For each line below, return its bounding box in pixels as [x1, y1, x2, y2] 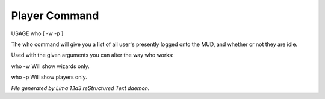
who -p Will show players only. [11, 73, 87, 81]
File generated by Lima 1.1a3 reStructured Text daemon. [11, 84, 150, 92]
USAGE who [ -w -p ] [11, 30, 64, 37]
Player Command [11, 9, 99, 22]
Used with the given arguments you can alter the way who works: [11, 51, 174, 59]
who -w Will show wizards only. [11, 63, 90, 70]
